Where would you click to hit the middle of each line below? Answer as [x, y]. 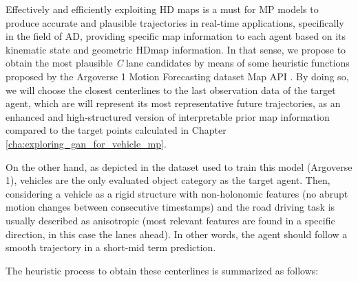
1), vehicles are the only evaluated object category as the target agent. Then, [168, 180]
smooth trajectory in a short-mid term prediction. [111, 247]
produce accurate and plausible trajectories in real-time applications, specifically [175, 22]
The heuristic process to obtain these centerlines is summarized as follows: [162, 270]
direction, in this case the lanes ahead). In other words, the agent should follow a [177, 234]
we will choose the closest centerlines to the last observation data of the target [171, 90]
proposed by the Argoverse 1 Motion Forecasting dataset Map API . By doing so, [177, 76]
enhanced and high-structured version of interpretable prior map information [168, 116]
